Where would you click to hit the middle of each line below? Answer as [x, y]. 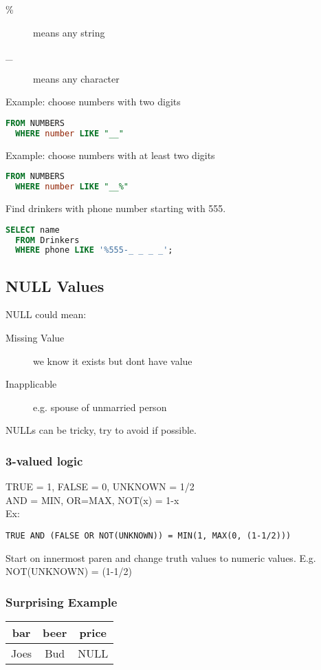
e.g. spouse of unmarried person [100, 407]
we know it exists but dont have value [113, 360]
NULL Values [55, 285]
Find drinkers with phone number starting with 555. [116, 208]
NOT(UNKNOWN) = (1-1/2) [69, 571]
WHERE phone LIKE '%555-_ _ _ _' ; [94, 250]
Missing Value [35, 338]
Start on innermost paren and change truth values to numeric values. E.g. [161, 557]
